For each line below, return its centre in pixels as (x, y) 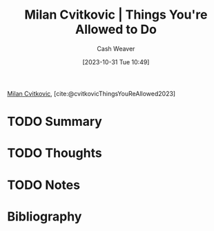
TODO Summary (55, 122)
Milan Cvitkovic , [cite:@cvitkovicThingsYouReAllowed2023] (91, 93)
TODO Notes (44, 185)
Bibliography (45, 216)
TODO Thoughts (55, 153)
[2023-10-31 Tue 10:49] (116, 62)
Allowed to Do (116, 29)
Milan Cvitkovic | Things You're (116, 15)
